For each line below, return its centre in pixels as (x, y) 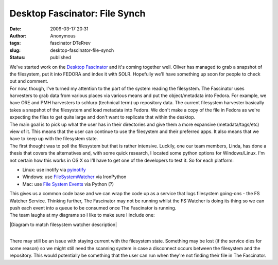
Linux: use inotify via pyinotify (54, 169)
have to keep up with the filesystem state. (54, 139)
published (61, 58)
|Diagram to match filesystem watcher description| (63, 224)
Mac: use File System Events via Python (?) (68, 184)
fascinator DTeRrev (71, 43)
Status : (18, 58)
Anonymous (63, 35)
